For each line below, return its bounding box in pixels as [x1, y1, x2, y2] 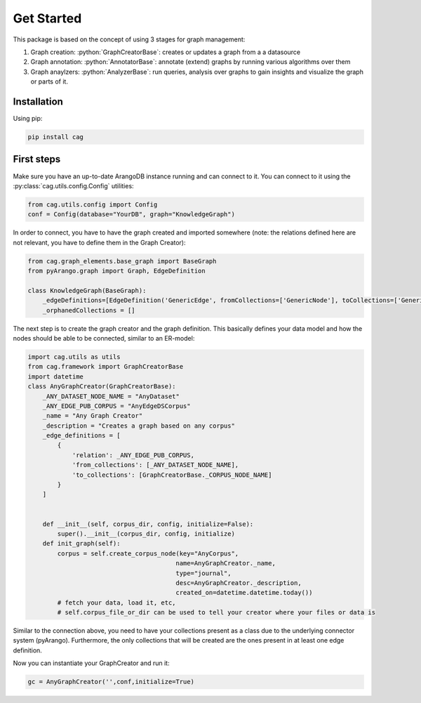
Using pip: [13, 114, 43, 123]
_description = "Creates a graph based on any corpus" [42, 421, 235, 430]
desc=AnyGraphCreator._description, [175, 579, 302, 586]
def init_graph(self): [42, 539, 121, 548]
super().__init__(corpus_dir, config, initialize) [57, 530, 235, 537]
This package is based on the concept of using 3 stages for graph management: [13, 35, 246, 44]
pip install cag [27, 133, 84, 140]
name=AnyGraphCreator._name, [175, 559, 276, 567]
